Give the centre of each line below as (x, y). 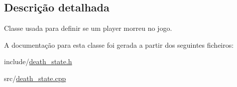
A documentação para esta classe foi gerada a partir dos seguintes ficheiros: (119, 44)
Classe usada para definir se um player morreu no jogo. (88, 28)
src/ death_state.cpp (35, 78)
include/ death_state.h (38, 61)
